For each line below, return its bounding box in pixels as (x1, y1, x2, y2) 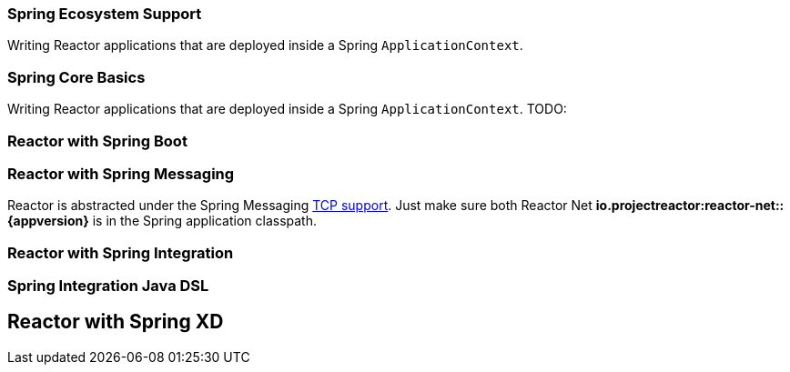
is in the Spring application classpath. (92, 213, 317, 229)
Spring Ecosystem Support (7, 5, 202, 23)
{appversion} (7, 213, 89, 229)
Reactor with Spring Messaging (7, 164, 235, 183)
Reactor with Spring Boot (7, 131, 187, 150)
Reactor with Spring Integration (7, 243, 234, 262)
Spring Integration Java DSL (7, 276, 209, 295)
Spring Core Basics (7, 67, 146, 86)
